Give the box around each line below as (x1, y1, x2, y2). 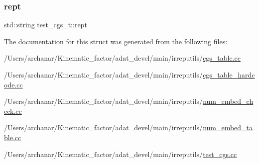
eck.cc (4, 105, 22, 116)
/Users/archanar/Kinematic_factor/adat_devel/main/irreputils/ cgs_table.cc (4, 53, 241, 63)
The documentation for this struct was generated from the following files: (4, 36, 228, 46)
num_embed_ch (203, 96, 254, 106)
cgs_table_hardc (203, 70, 255, 80)
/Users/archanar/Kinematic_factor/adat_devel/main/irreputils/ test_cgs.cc (4, 149, 237, 159)
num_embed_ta (203, 122, 253, 133)
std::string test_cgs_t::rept (4, 19, 87, 30)
